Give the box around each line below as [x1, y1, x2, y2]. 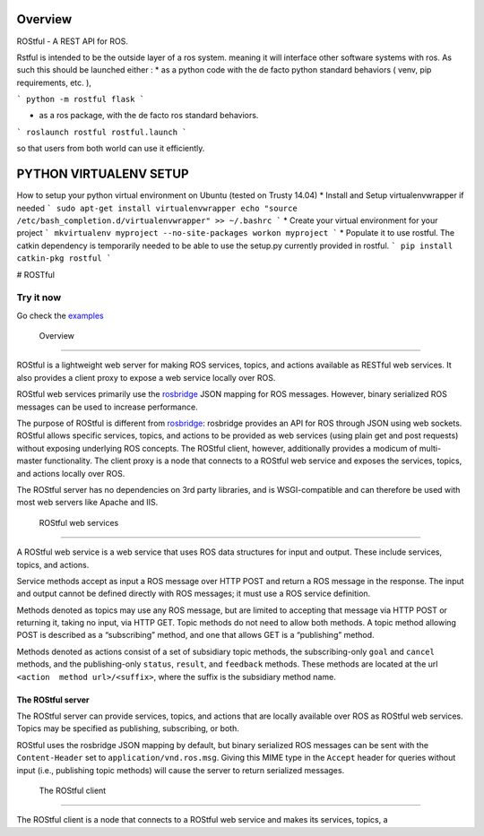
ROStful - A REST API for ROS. [16, 36, 129, 47]
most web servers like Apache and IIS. [16, 497, 159, 508]
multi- [419, 443, 442, 453]
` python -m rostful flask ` [16, 94, 145, 105]
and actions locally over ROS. [16, 468, 125, 478]
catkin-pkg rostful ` [16, 254, 112, 263]
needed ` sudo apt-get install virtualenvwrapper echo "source [16, 203, 298, 213]
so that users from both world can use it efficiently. [16, 143, 205, 154]
